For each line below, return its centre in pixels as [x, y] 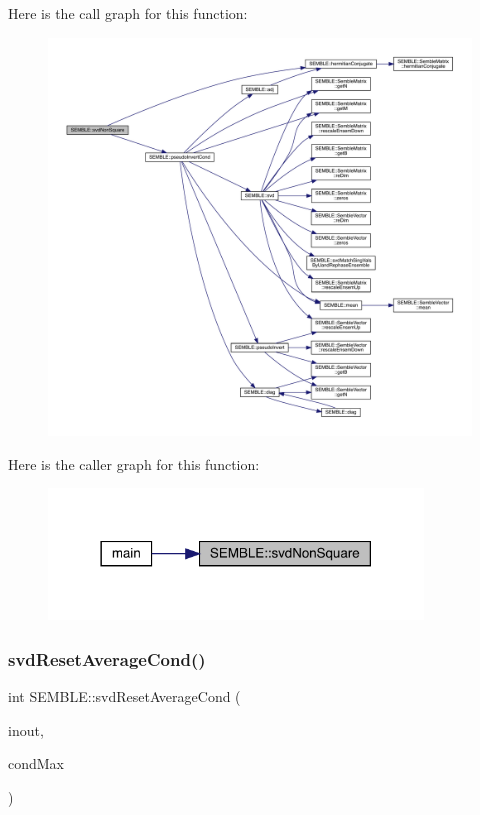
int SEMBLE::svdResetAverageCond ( [124, 696]
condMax [36, 763]
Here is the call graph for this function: [128, 13]
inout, [26, 729]
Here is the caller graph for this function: [134, 463]
